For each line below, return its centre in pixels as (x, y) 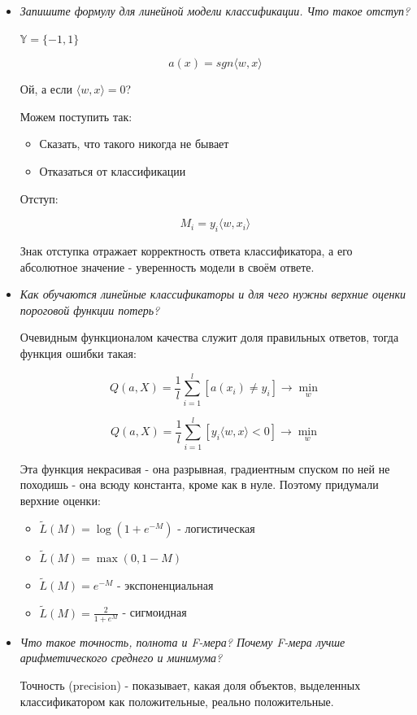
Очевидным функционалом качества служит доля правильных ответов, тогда (209, 337)
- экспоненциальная (165, 584)
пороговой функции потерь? (90, 310)
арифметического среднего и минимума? (121, 658)
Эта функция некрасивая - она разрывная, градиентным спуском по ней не (205, 468)
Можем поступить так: (76, 116)
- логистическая (216, 528)
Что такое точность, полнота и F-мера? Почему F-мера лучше (182, 641)
